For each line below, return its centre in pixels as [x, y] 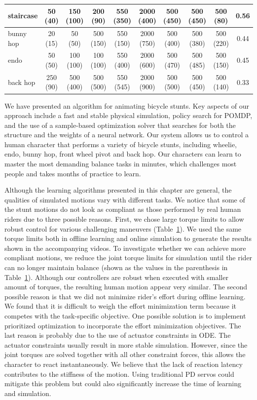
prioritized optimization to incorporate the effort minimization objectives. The [123, 325]
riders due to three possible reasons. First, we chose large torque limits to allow [124, 219]
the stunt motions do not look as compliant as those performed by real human [123, 209]
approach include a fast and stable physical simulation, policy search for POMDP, [128, 115]
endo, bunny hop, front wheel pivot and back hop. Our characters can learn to [123, 154]
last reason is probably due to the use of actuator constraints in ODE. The [118, 335]
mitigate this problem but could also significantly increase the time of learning [123, 383]
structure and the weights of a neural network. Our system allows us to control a [127, 135]
